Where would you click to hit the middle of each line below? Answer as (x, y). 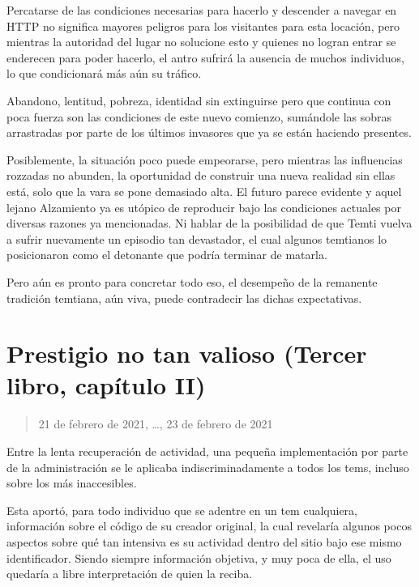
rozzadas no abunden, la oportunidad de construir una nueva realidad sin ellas (201, 175)
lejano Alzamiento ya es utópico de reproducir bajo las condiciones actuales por (204, 207)
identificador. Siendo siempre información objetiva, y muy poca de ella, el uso (199, 557)
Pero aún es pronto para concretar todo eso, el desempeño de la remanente (192, 281)
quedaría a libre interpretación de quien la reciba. (130, 574)
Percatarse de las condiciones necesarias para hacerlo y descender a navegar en (202, 10)
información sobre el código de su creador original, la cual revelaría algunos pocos (209, 526)
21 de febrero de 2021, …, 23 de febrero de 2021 (156, 424)
